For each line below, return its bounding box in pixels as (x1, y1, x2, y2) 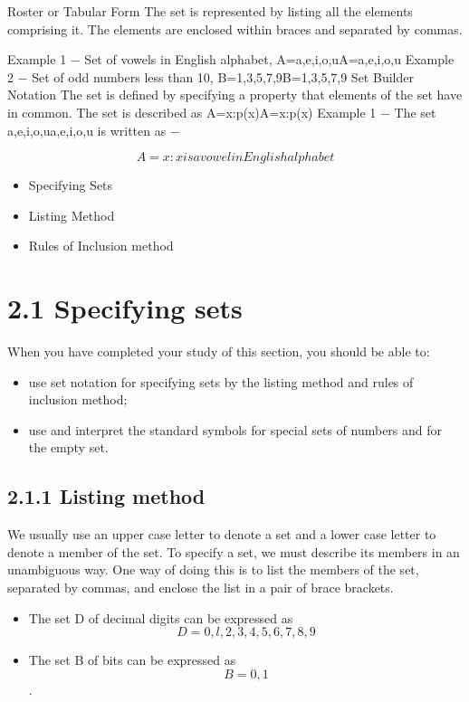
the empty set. (28, 438, 109, 457)
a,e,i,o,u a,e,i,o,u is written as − (7, 120, 180, 139)
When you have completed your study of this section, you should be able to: (7, 342, 430, 361)
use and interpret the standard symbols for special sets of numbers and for (28, 420, 443, 439)
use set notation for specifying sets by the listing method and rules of (28, 372, 414, 391)
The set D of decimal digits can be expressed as (28, 608, 293, 627)
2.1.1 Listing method (7, 482, 206, 510)
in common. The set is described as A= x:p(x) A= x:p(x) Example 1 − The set (7, 102, 436, 121)
